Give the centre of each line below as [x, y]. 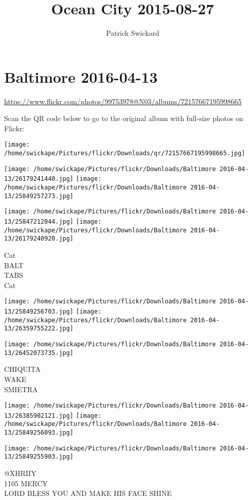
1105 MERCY [26, 483]
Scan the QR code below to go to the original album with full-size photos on [124, 118]
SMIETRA [21, 389]
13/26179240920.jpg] [39, 239]
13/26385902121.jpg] [39, 415]
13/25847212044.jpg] [39, 222]
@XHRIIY [20, 473]
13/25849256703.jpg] [39, 312]
